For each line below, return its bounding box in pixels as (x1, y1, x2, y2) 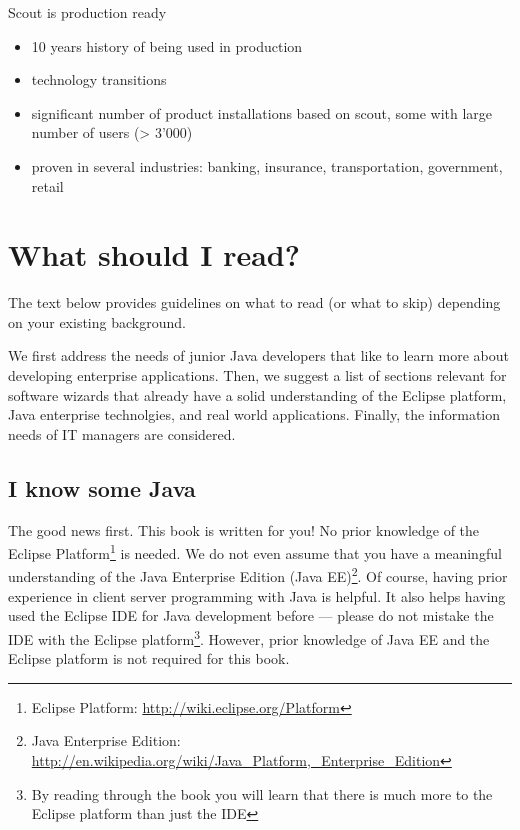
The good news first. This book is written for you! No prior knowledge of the (8, 519, 480, 540)
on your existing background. (8, 311, 186, 332)
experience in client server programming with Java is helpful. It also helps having (8, 585, 506, 606)
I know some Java (8, 472, 196, 503)
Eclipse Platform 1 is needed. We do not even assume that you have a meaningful (8, 540, 502, 563)
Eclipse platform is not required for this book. (8, 648, 290, 669)
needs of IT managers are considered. (8, 423, 236, 444)
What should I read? (8, 234, 300, 275)
